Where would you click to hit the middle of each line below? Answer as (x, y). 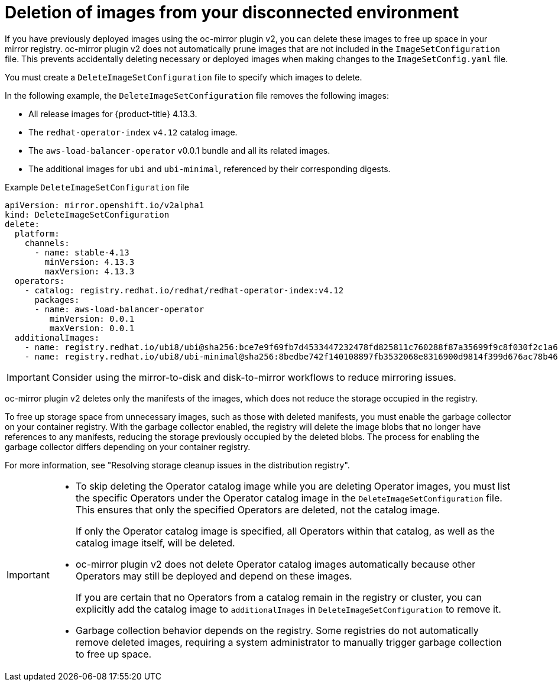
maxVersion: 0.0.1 (92, 328)
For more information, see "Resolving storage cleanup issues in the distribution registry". (177, 465)
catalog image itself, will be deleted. (155, 543)
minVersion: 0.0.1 (92, 318)
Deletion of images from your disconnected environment (232, 12)
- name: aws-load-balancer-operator (119, 309)
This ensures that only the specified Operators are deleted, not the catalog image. (258, 509)
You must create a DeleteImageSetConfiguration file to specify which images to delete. (184, 77)
